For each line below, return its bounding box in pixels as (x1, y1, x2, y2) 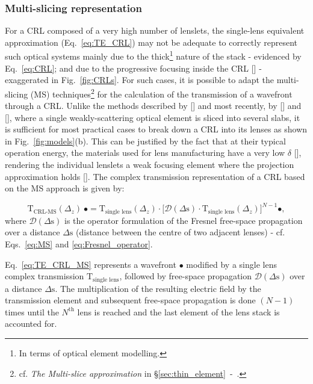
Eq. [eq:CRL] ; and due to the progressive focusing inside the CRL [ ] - (5, 61, 262, 74)
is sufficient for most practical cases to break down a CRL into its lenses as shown (5, 123, 308, 135)
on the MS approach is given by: (5, 182, 125, 194)
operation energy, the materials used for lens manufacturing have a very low (5, 146, 285, 159)
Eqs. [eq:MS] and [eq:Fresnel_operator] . (5, 237, 153, 250)
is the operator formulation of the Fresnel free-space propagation (64, 214, 303, 226)
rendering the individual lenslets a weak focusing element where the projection (5, 158, 294, 171)
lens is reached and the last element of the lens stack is (77, 305, 280, 318)
